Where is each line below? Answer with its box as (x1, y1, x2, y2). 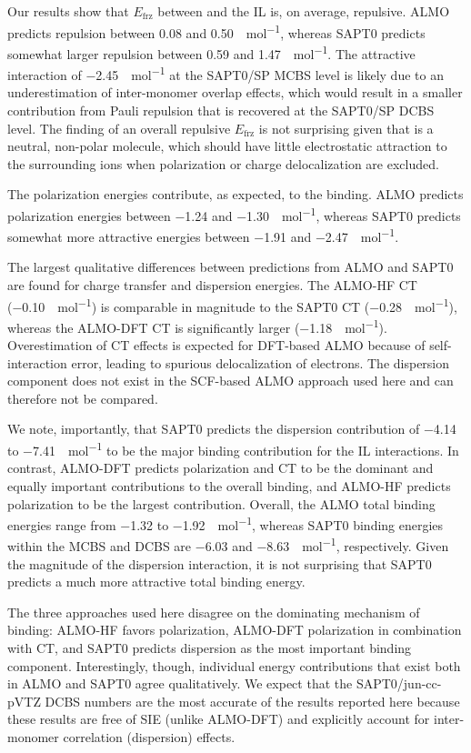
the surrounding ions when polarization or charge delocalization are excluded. (7, 154, 439, 173)
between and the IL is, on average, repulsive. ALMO (157, 2, 450, 20)
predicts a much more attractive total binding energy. (7, 572, 306, 591)
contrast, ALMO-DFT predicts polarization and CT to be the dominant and (7, 458, 434, 477)
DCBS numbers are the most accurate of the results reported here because (45, 691, 460, 710)
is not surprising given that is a (258, 118, 434, 137)
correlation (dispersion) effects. (63, 727, 235, 746)
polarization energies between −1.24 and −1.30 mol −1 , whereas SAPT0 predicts (7, 203, 461, 225)
